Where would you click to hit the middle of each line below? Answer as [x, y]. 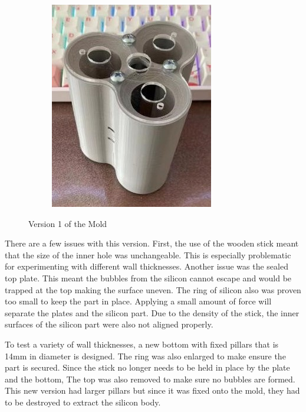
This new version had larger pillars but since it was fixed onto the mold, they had [152, 390]
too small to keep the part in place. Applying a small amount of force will [138, 301]
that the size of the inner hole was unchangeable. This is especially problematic [148, 254]
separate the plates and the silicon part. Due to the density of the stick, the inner [152, 312]
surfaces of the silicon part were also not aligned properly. [109, 324]
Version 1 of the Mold [68, 223]
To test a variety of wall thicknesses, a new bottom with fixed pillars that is [142, 344]
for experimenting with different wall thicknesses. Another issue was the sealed [147, 266]
